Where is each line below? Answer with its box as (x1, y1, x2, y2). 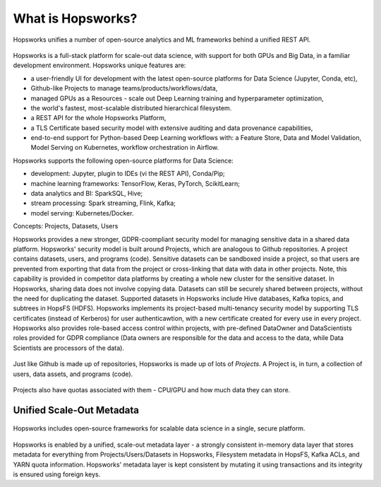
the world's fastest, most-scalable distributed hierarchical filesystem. (30, 103, 232, 112)
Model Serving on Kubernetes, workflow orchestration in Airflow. (30, 143, 219, 152)
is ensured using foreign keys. (13, 470, 101, 479)
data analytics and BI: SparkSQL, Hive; (30, 189, 143, 198)
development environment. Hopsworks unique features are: (13, 61, 186, 70)
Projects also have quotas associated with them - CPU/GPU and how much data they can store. (13, 386, 291, 394)
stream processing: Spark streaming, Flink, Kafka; (30, 199, 176, 208)
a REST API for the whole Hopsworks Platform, (30, 114, 167, 122)
